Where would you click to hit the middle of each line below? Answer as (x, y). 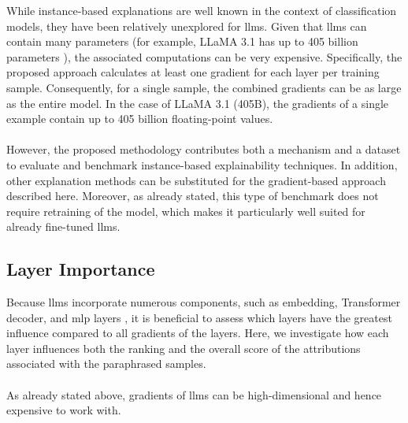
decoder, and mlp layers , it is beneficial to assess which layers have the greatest (199, 317)
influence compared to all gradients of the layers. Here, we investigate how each (198, 333)
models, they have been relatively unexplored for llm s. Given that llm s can (187, 26)
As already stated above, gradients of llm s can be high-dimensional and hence (194, 394)
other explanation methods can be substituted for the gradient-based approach (196, 180)
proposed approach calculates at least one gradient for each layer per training (193, 72)
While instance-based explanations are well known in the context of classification (202, 10)
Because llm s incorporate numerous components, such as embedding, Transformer (204, 302)
